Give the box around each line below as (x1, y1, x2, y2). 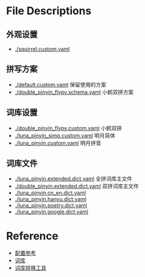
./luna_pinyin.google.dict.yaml (14, 208, 89, 215)
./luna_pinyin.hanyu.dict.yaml (14, 196, 87, 203)
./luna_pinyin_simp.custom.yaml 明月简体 (14, 132, 116, 139)
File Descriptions (6, 4, 92, 18)
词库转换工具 (14, 265, 46, 272)
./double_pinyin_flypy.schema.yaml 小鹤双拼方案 (14, 88, 134, 96)
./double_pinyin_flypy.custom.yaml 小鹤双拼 (14, 124, 122, 131)
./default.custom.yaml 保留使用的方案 (14, 81, 106, 88)
